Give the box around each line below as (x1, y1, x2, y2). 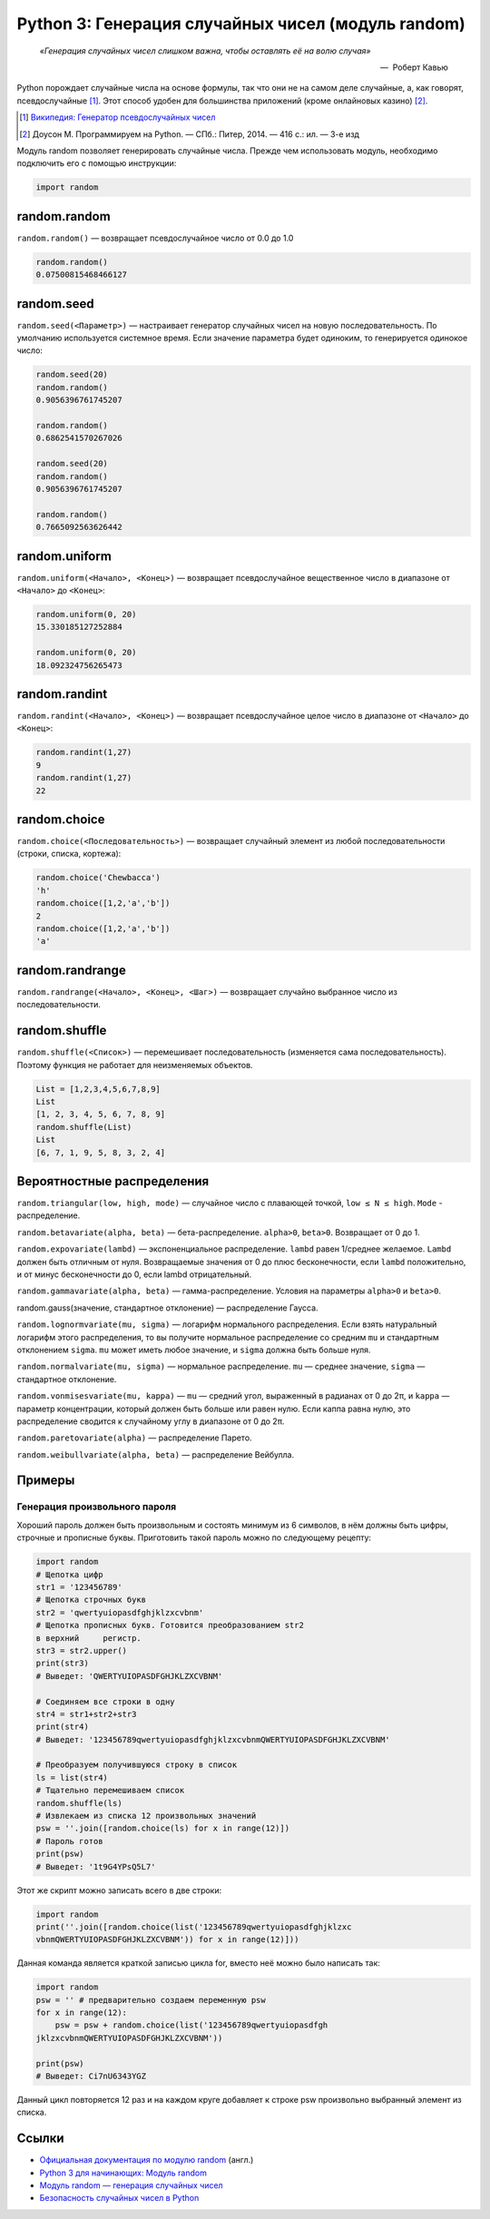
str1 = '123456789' (35, 1582, 122, 1592)
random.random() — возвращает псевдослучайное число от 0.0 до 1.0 (16, 232, 294, 243)
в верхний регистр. (35, 1633, 142, 1643)
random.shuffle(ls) (35, 1798, 122, 1808)
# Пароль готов (35, 1836, 103, 1846)
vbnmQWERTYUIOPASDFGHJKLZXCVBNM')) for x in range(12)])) (35, 1934, 299, 1945)
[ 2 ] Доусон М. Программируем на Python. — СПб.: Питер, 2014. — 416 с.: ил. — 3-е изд (19, 128, 360, 140)
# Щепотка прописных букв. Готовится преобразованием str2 (35, 1620, 304, 1631)
